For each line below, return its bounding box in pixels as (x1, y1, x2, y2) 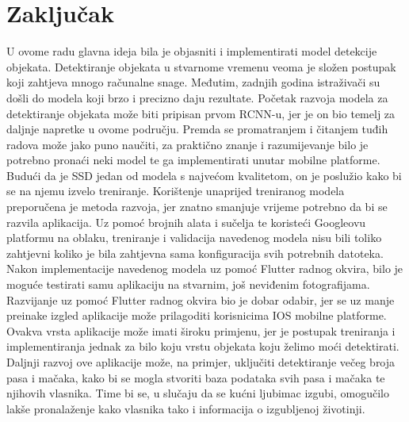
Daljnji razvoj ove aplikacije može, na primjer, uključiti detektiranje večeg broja (6, 354, 396, 370)
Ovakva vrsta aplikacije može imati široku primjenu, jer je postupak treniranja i (6, 322, 396, 339)
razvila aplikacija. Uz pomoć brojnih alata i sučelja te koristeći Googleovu (6, 213, 366, 230)
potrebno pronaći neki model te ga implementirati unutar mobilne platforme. (6, 152, 380, 168)
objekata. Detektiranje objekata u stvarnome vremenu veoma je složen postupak (6, 58, 396, 75)
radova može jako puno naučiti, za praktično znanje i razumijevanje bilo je (6, 136, 369, 152)
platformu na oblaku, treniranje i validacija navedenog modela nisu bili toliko (6, 229, 382, 246)
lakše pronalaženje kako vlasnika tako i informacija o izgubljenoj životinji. (6, 400, 365, 416)
